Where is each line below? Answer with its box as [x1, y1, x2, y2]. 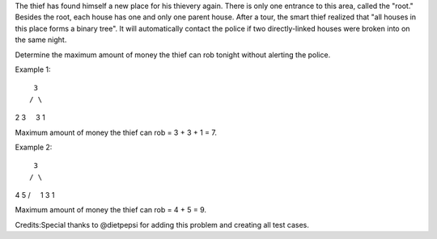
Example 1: [15, 65, 51, 74]
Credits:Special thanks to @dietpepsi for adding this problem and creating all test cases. [15, 220, 309, 229]
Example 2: [15, 142, 53, 152]
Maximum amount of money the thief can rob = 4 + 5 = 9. [15, 205, 206, 215]
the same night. [15, 35, 67, 44]
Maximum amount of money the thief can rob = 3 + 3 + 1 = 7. [15, 128, 218, 137]
